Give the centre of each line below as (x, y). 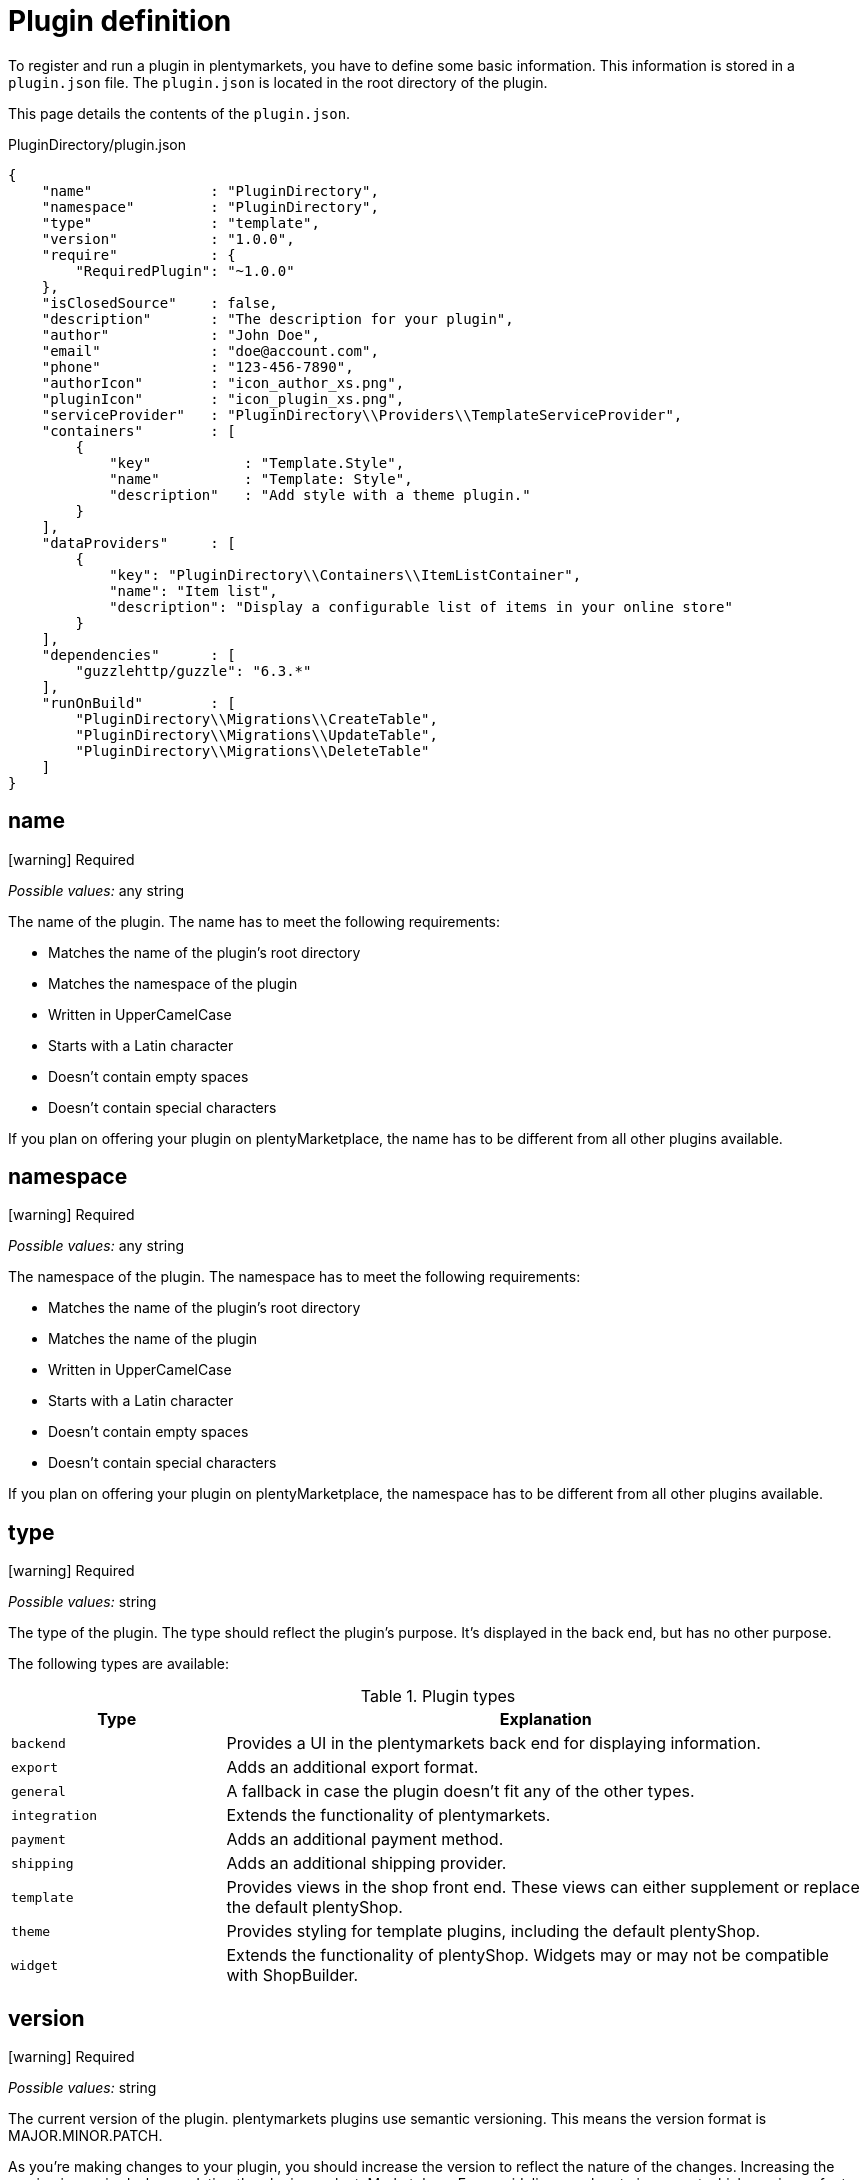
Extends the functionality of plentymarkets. (388, 1815)
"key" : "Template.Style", (257, 462)
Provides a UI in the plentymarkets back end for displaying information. (493, 1743)
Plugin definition (120, 21)
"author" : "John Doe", (180, 334)
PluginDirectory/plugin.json (97, 144)
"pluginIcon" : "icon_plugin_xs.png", (223, 398)
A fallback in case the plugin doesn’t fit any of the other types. (460, 1791)
